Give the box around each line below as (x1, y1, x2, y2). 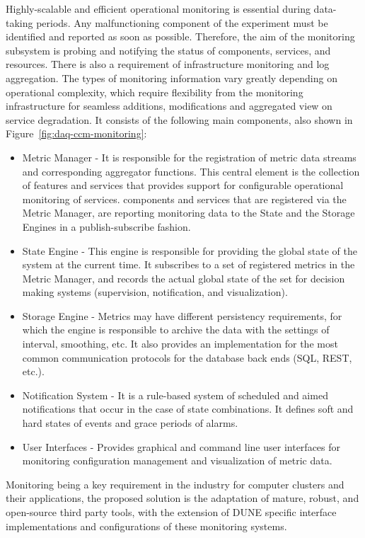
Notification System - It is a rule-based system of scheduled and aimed (22, 387, 328, 402)
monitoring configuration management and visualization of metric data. (22, 453, 332, 468)
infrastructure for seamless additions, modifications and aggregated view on (6, 98, 332, 113)
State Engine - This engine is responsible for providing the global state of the (22, 243, 358, 258)
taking (6, 15, 33, 30)
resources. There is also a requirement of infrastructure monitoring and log (6, 57, 330, 71)
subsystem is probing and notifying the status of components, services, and (6, 42, 331, 57)
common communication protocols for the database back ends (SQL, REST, (22, 350, 352, 365)
